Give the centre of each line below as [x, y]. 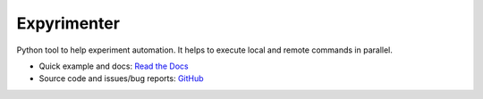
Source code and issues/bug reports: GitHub [122, 78]
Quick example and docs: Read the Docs [114, 66]
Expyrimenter [68, 23]
